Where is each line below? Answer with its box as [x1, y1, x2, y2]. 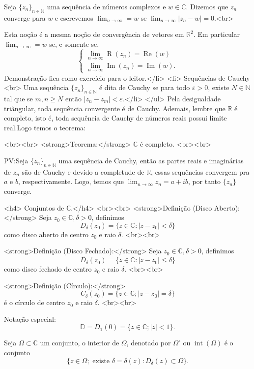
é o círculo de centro [4, 297, 65, 307]
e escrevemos [55, 12, 93, 23]
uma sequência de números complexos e [47, 1, 166, 11]
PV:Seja [4, 155, 28, 165]
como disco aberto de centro [4, 229, 89, 239]
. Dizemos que [186, 1, 228, 11]
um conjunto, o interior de [40, 338, 119, 348]
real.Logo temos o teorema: [4, 122, 85, 132]
